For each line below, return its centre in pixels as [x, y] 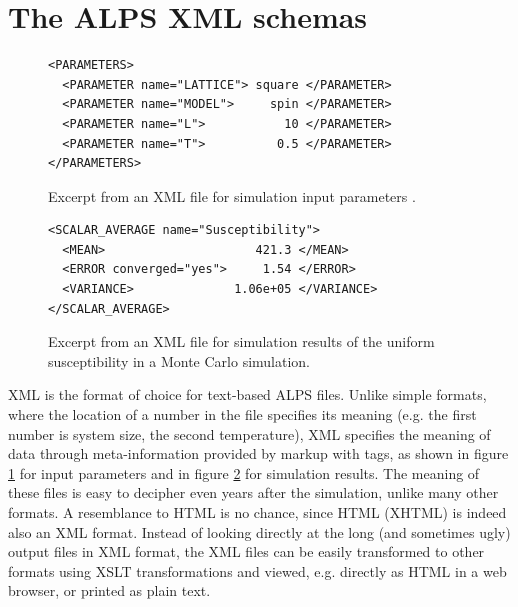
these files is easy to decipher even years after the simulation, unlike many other [253, 492]
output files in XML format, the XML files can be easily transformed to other [246, 551]
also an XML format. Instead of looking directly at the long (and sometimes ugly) [259, 531]
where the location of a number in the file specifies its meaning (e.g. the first [242, 414]
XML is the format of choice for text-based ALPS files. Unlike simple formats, [247, 394]
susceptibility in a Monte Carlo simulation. [179, 360]
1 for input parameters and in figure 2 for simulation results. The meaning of [244, 472]
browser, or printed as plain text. [109, 590]
